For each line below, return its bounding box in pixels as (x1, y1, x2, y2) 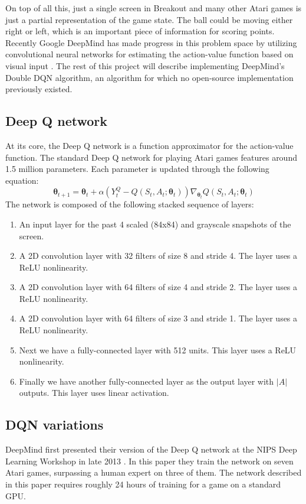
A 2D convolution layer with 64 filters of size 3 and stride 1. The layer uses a (19, 312, 298, 324)
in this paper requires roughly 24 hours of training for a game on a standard (5, 478, 281, 490)
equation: (5, 174, 39, 186)
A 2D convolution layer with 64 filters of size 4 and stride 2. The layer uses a (19, 281, 298, 293)
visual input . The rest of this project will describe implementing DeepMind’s (5, 59, 285, 71)
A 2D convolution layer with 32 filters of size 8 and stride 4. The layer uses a (19, 249, 298, 262)
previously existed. (5, 83, 73, 95)
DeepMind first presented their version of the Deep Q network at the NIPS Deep (5, 443, 297, 456)
